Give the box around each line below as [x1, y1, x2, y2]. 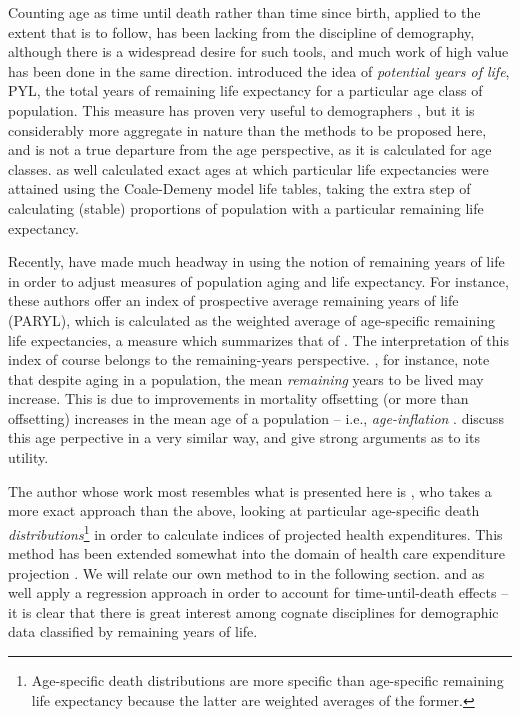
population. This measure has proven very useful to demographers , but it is [8, 99, 475, 120]
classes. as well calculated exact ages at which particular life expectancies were [8, 158, 489, 179]
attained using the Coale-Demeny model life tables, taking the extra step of [8, 178, 471, 199]
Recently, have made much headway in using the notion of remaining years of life [8, 251, 505, 272]
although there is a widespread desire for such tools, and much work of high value [8, 41, 509, 62]
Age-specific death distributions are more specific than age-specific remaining [31, 670, 504, 691]
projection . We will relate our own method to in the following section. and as [8, 562, 485, 583]
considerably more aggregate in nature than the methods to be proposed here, [8, 119, 487, 140]
